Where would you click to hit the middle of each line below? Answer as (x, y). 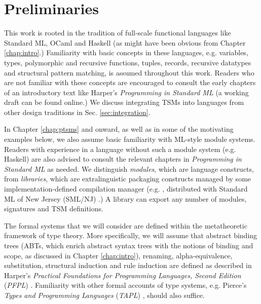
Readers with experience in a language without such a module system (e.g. (120, 149)
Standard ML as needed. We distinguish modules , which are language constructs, (129, 168)
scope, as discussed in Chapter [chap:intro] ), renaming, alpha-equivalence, (118, 255)
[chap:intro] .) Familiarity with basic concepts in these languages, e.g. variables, (126, 52)
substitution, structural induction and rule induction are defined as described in (128, 265)
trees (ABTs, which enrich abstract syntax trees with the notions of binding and (129, 245)
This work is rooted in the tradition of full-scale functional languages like (118, 33)
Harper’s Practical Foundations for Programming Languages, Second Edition (123, 275)
